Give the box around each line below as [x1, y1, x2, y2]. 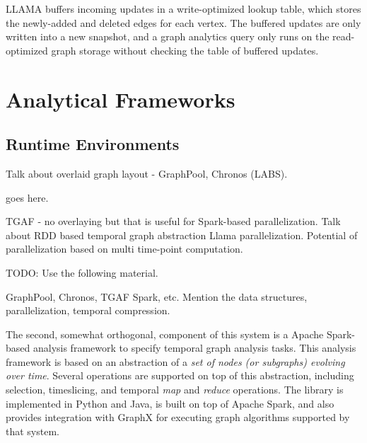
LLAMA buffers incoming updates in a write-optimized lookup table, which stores [6, 1, 361, 16]
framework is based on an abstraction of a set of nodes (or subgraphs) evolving [6, 354, 345, 369]
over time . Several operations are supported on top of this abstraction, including [6, 368, 354, 383]
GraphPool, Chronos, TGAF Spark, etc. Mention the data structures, [6, 289, 308, 304]
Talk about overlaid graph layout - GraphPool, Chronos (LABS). [6, 166, 288, 180]
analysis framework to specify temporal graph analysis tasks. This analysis [33, 340, 356, 355]
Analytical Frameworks [6, 84, 235, 113]
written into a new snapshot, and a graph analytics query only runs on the [6, 29, 330, 44]
